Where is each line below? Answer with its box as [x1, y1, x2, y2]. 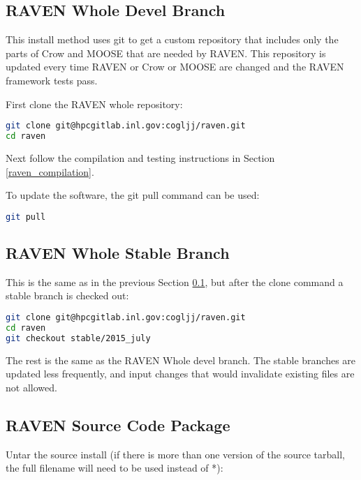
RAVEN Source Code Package [6, 414, 230, 435]
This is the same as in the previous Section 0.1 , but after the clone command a [6, 274, 344, 289]
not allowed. [6, 380, 57, 394]
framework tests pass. [6, 73, 98, 87]
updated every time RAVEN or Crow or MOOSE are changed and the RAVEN [6, 59, 344, 74]
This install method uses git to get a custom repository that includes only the [6, 32, 339, 47]
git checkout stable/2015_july [6, 333, 151, 343]
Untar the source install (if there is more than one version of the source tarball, [6, 447, 345, 461]
